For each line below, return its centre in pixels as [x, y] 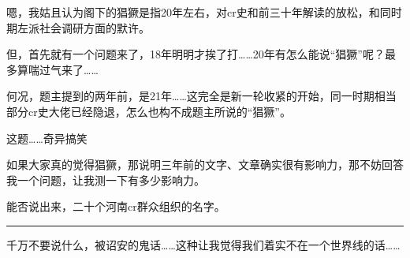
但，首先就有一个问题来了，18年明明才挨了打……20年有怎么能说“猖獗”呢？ [196, 54]
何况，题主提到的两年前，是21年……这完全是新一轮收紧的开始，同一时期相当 [201, 96]
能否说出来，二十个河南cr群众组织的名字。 [116, 206]
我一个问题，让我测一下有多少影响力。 [106, 179]
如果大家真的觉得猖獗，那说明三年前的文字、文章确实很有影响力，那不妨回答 [205, 165]
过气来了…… [69, 69]
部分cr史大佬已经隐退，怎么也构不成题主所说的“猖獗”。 [149, 111]
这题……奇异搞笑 [47, 138]
